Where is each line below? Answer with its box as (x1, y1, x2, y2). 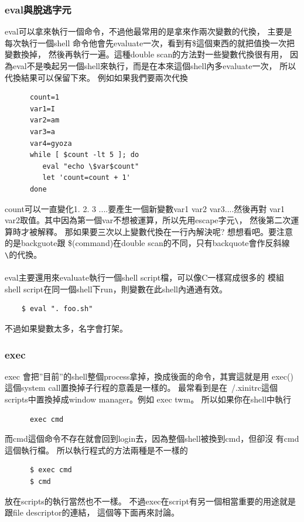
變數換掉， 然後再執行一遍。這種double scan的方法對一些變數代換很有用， (5, 48, 288, 60)
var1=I (29, 104, 55, 113)
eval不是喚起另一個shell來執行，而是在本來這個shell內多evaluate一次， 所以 (12, 60, 296, 71)
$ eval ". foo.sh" (21, 305, 93, 313)
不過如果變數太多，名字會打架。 (5, 322, 128, 334)
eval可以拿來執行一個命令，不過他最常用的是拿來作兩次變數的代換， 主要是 (5, 25, 292, 37)
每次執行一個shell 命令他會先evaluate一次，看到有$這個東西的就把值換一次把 (5, 36, 295, 49)
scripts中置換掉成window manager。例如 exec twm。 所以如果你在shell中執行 (5, 393, 292, 405)
